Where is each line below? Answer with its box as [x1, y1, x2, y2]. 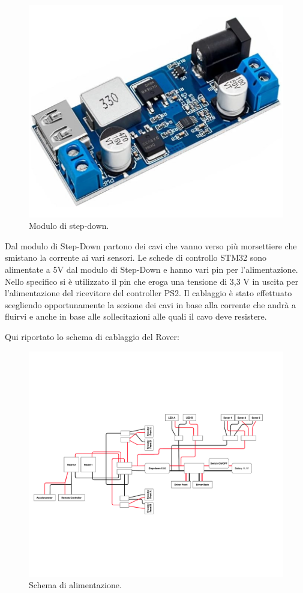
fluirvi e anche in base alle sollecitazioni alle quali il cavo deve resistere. [5, 310, 267, 323]
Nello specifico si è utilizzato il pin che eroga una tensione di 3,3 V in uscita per [5, 275, 299, 287]
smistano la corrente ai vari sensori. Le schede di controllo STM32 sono [5, 251, 266, 264]
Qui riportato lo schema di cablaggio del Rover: [5, 330, 179, 342]
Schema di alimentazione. [29, 579, 122, 591]
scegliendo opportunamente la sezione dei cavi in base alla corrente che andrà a [5, 298, 296, 311]
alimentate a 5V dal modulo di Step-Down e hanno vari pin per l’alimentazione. [5, 263, 298, 275]
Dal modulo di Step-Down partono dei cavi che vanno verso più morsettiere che [5, 239, 297, 252]
